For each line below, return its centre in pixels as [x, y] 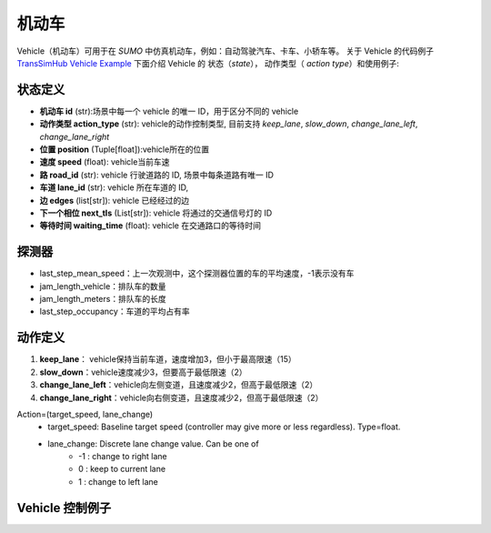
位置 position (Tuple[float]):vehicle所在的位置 [124, 149]
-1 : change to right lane [123, 457]
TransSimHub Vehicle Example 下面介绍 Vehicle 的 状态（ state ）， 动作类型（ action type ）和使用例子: [208, 63]
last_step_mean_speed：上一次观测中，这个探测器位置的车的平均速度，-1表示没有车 [197, 274]
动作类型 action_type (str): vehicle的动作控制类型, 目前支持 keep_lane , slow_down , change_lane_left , [229, 124]
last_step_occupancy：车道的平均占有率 [115, 312]
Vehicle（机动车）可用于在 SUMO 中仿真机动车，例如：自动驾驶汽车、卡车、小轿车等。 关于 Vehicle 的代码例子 [225, 51]
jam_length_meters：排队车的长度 [103, 299]
